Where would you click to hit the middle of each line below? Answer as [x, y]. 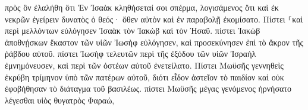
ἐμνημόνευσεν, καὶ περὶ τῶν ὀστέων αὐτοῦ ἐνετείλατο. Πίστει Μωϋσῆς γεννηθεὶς [144, 65]
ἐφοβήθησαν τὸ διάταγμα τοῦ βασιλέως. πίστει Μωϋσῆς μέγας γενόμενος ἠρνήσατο [148, 88]
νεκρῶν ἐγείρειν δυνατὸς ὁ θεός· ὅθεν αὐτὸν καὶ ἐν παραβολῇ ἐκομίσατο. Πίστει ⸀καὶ [154, 19]
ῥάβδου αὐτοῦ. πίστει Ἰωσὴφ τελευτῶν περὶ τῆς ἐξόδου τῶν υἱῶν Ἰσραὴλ [131, 54]
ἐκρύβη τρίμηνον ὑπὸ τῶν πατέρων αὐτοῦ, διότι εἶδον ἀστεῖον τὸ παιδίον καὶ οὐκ [144, 77]
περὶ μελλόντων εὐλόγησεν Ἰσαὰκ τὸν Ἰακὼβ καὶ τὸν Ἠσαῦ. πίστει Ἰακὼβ [133, 30]
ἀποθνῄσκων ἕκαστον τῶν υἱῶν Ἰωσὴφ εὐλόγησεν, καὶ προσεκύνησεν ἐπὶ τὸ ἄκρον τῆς [154, 42]
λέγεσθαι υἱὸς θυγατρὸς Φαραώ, [60, 100]
